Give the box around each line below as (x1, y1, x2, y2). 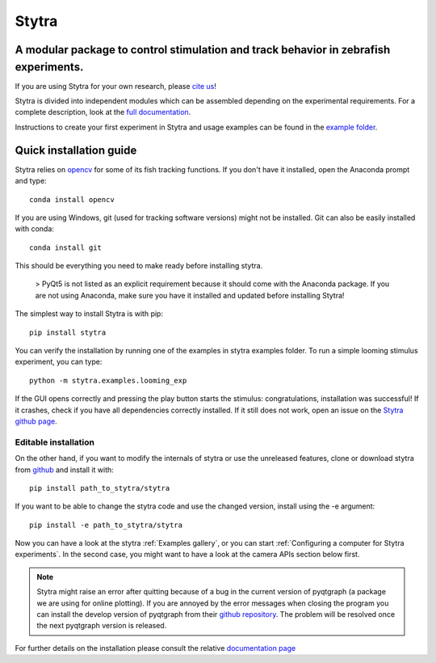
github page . (15, 416, 57, 426)
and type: (15, 176, 48, 186)
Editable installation (15, 437, 94, 448)
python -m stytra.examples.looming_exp (29, 376, 187, 385)
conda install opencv (29, 195, 115, 204)
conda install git (29, 243, 103, 252)
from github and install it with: (15, 465, 115, 475)
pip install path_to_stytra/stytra (29, 484, 170, 492)
